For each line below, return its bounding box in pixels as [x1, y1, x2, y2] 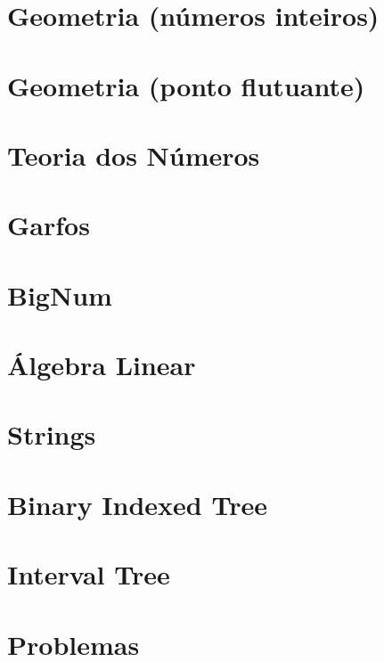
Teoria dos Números [7, 136, 260, 173]
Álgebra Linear [7, 347, 196, 383]
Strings [7, 416, 96, 453]
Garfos [7, 207, 90, 243]
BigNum [7, 276, 112, 313]
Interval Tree [7, 556, 170, 593]
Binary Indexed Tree [7, 486, 267, 522]
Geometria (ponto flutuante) [7, 67, 365, 103]
